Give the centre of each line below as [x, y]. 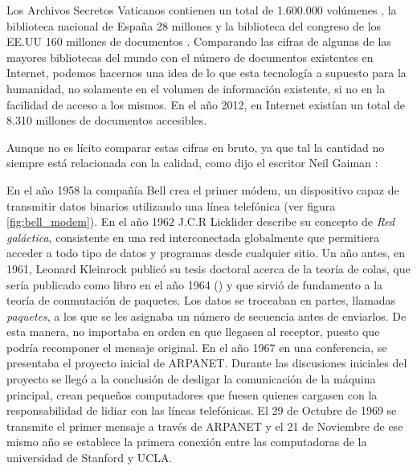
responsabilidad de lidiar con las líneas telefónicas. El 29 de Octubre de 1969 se [202, 410]
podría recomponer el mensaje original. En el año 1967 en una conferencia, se [197, 347]
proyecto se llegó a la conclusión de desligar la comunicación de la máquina [191, 379]
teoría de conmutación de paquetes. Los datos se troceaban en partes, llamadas [201, 300]
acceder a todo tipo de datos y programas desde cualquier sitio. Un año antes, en [206, 253]
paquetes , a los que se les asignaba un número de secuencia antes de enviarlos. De [206, 315]
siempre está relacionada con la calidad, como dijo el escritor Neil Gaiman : [192, 163]
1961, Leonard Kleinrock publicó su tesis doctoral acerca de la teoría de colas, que [208, 268]
